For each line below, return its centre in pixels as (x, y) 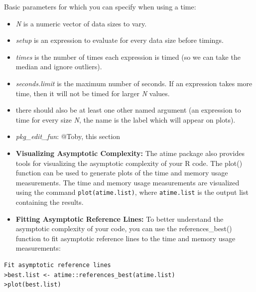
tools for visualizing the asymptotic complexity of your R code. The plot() (129, 163)
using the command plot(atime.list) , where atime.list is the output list (132, 192)
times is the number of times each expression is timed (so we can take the (128, 57)
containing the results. (50, 202)
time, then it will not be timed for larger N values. (93, 93)
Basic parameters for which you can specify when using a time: (100, 6)
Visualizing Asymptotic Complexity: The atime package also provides (130, 153)
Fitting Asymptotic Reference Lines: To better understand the (120, 219)
